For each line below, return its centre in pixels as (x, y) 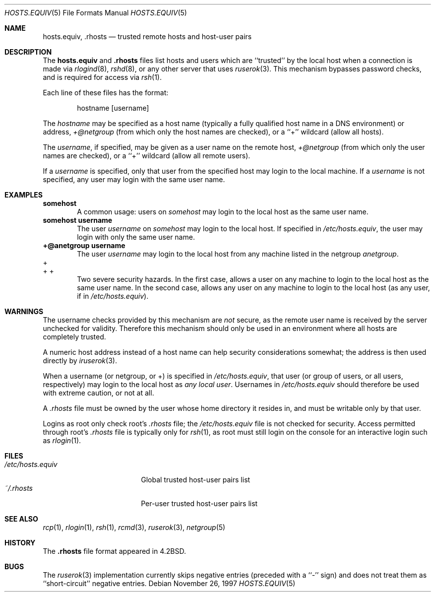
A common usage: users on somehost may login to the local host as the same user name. (223, 212)
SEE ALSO (21, 519)
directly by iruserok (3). (80, 361)
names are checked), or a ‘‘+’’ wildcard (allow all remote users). (147, 156)
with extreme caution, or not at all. (98, 393)
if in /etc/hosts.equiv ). (113, 296)
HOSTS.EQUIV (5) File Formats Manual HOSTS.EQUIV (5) (96, 13)
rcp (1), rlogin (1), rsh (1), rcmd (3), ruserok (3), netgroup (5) (134, 527)
